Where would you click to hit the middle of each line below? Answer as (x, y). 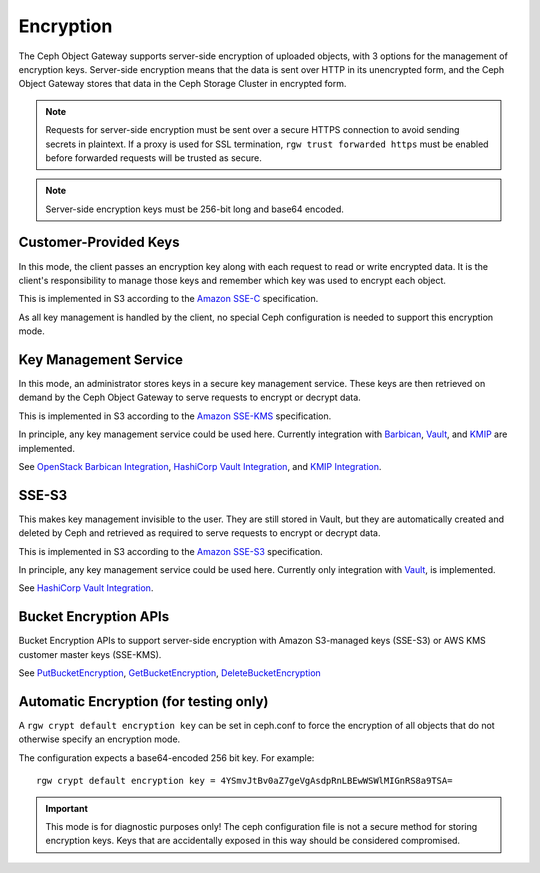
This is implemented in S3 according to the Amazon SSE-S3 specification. (171, 551)
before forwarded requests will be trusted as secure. (153, 157)
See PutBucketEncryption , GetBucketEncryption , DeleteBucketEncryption (170, 673)
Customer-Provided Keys (99, 242)
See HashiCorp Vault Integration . (86, 588)
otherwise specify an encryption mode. (99, 739)
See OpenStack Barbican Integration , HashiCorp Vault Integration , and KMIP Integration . (200, 466)
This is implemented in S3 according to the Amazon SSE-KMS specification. (175, 416)
